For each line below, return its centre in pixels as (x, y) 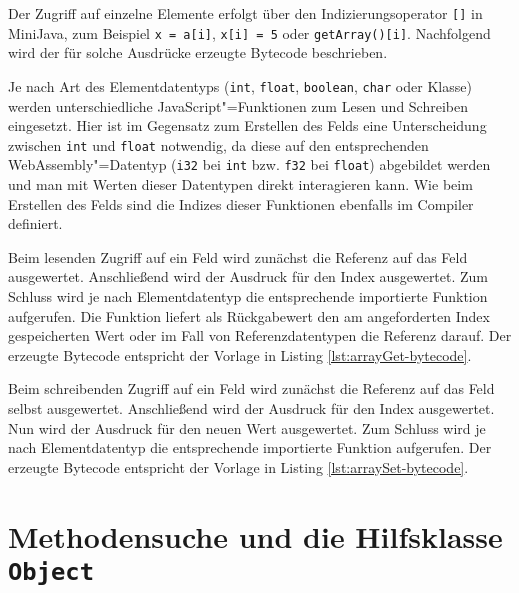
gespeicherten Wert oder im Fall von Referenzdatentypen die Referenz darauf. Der (260, 335)
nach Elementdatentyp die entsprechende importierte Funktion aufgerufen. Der (250, 447)
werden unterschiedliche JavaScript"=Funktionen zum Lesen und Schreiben (238, 105)
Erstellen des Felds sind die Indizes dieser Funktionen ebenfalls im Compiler (241, 203)
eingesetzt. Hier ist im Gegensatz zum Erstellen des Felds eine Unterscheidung (247, 125)
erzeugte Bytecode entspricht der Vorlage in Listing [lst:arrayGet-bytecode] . (240, 354)
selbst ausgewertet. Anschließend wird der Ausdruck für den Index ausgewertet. (251, 408)
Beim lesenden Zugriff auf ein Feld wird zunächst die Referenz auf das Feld (238, 256)
